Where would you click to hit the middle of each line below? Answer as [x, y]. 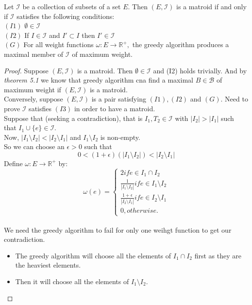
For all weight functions [59, 44]
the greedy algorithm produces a [181, 44]
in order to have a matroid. [115, 108]
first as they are [218, 255]
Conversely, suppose [34, 99]
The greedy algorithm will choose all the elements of [93, 255]
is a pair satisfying [119, 99]
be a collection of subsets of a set [72, 6]
